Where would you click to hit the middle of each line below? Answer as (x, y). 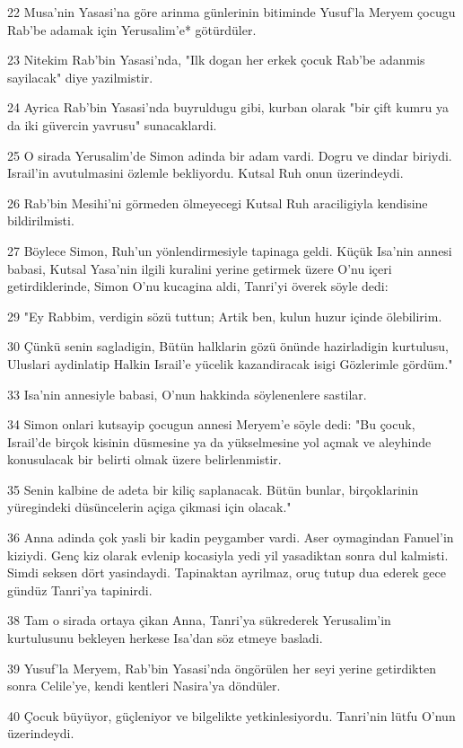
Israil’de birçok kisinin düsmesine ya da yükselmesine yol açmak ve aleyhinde (219, 441)
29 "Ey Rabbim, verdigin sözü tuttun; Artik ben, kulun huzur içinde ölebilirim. (225, 316)
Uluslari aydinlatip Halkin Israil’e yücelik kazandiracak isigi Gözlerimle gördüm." (230, 363)
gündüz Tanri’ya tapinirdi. (80, 590)
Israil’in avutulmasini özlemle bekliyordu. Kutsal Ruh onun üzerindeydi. (205, 173)
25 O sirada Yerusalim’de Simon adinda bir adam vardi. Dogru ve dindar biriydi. (230, 155)
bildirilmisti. (41, 220)
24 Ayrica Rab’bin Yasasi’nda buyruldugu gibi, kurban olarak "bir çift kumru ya (228, 107)
